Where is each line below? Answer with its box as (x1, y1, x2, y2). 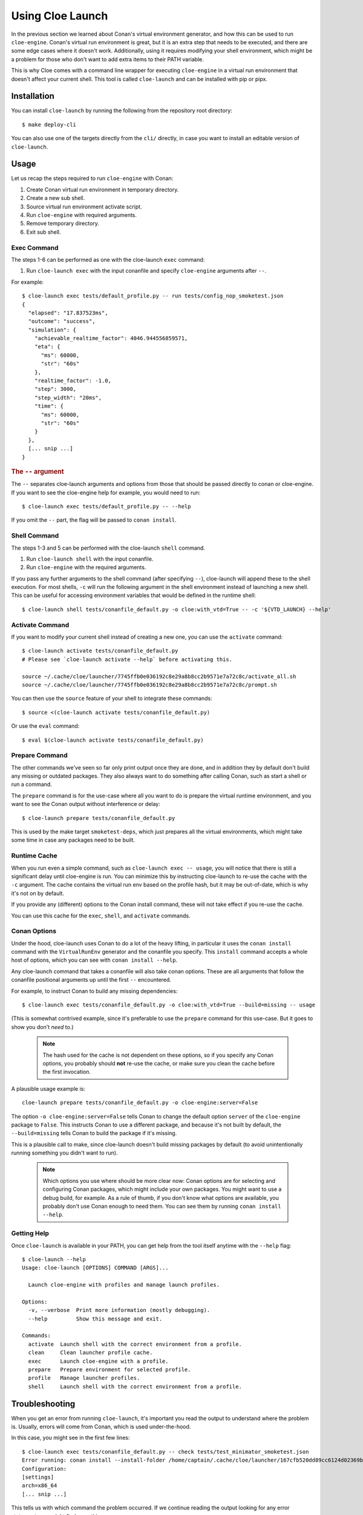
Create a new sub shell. (26, 195, 85, 202)
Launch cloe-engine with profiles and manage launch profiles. (28, 1282, 220, 1288)
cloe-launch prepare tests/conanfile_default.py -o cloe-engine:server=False (22, 1099, 258, 1106)
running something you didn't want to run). (11, 1149, 118, 1157)
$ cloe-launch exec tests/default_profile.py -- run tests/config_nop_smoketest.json (22, 293, 284, 299)
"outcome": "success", (28, 318, 96, 325)
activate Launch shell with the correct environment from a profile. (28, 1340, 242, 1348)
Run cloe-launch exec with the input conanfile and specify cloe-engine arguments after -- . (26, 267, 267, 275)
